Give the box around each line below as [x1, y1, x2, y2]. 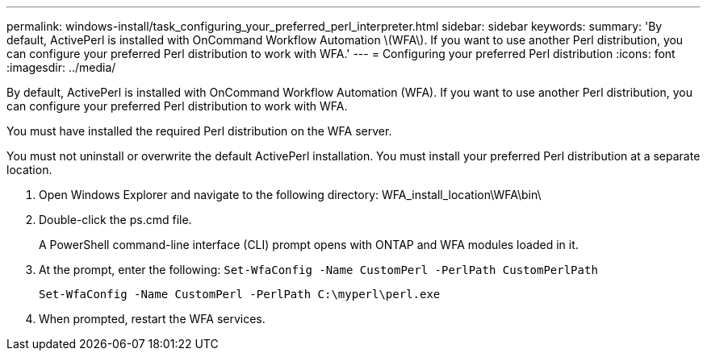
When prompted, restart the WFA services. [39, 312, 266, 326]
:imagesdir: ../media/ [6, 60, 116, 74]
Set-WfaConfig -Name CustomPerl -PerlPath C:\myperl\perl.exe [39, 288, 441, 301]
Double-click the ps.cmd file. [39, 213, 192, 226]
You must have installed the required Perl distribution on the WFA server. [6, 124, 392, 138]
